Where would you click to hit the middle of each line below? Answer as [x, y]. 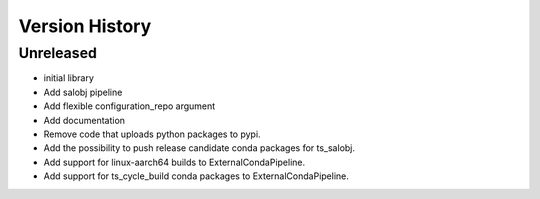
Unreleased [57, 53]
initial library [69, 78]
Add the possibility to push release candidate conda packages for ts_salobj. [199, 148]
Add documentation [84, 120]
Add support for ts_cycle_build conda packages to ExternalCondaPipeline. [196, 176]
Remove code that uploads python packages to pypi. [152, 134]
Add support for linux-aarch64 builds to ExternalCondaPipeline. [174, 162]
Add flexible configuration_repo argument [129, 106]
